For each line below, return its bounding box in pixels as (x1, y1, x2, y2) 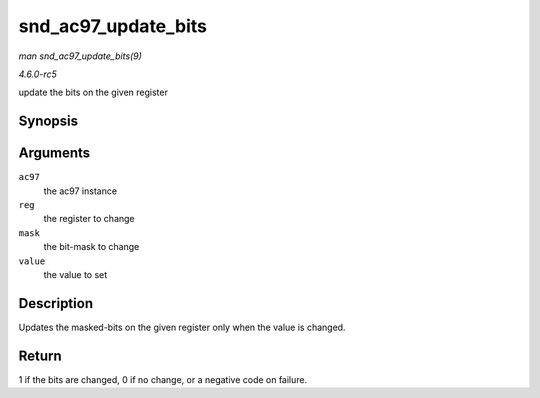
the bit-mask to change (43, 241, 140, 253)
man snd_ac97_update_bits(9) (18, 50, 142, 62)
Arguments (18, 145, 91, 162)
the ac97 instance (43, 185, 118, 197)
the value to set (43, 268, 108, 280)
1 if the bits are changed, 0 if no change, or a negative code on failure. (18, 373, 308, 385)
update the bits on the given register (18, 86, 169, 99)
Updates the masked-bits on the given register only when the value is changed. (18, 321, 346, 333)
